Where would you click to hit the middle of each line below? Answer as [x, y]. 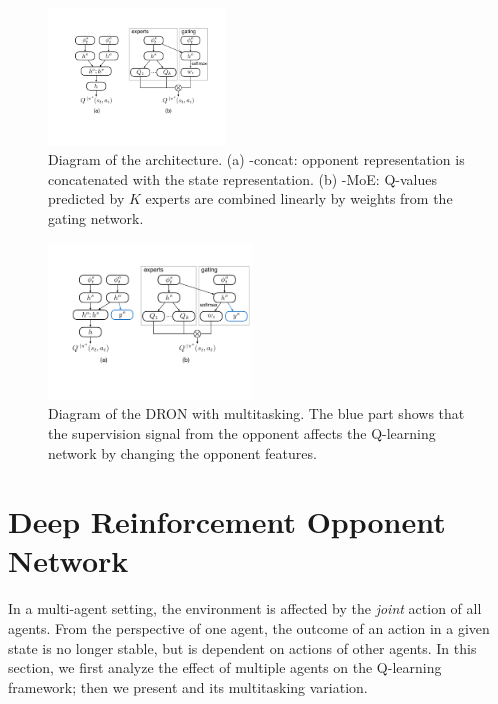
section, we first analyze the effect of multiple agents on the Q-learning [225, 667]
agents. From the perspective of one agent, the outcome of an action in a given [249, 628]
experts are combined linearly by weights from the [299, 198]
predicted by [86, 198]
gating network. [96, 217]
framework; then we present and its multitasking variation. [188, 686]
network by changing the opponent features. [182, 452]
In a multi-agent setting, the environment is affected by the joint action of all [245, 608]
